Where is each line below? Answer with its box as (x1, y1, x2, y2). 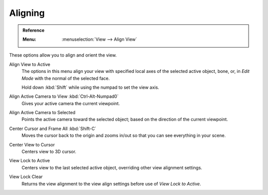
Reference (22, 27, 45, 33)
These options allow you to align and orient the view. (9, 52, 117, 58)
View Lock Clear (9, 174, 43, 180)
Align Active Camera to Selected (9, 110, 75, 116)
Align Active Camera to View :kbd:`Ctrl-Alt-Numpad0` (9, 93, 119, 99)
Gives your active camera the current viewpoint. (21, 100, 120, 106)
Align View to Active (9, 61, 51, 67)
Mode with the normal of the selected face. (21, 75, 110, 81)
